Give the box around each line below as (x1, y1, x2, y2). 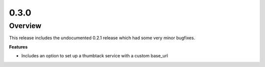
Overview (9, 21, 42, 30)
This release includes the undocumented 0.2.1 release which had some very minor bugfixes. (9, 35, 195, 41)
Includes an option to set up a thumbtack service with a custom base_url (21, 53, 168, 59)
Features (9, 44, 28, 50)
